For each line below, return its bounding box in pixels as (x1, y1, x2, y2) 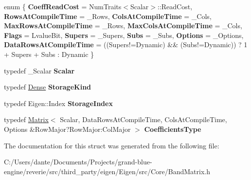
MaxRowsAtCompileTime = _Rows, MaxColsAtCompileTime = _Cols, (4, 20, 242, 31)
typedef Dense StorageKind (4, 82, 91, 92)
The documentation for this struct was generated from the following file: (4, 140, 219, 150)
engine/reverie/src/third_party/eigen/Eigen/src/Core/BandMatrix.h (4, 166, 211, 176)
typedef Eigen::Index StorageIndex (4, 98, 113, 108)
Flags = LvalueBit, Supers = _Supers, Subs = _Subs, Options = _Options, (4, 30, 244, 40)
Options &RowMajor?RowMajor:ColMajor (4, 124, 131, 134)
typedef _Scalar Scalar (4, 65, 75, 75)
